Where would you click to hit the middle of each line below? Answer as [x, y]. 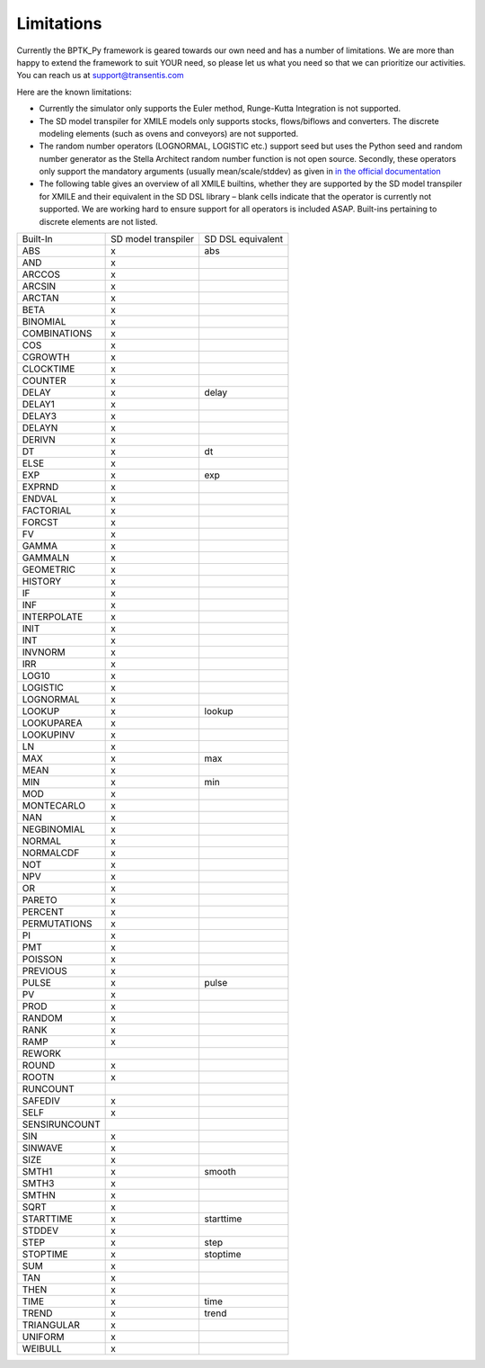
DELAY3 [40, 416]
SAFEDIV [41, 1101]
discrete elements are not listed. [98, 221]
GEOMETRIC [49, 569]
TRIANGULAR [51, 1325]
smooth [220, 1172]
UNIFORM [43, 1337]
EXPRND [40, 487]
